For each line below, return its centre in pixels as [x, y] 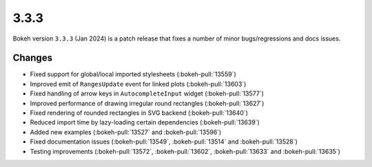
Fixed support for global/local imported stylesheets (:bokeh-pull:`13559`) [133, 74]
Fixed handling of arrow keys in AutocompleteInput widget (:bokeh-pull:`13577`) [147, 93]
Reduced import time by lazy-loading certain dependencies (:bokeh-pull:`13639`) [145, 122]
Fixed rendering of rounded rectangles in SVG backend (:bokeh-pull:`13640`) [139, 113]
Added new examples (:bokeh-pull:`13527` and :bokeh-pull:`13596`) [126, 132]
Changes [33, 58]
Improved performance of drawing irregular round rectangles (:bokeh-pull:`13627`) [147, 103]
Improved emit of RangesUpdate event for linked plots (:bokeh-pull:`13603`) [138, 84]
